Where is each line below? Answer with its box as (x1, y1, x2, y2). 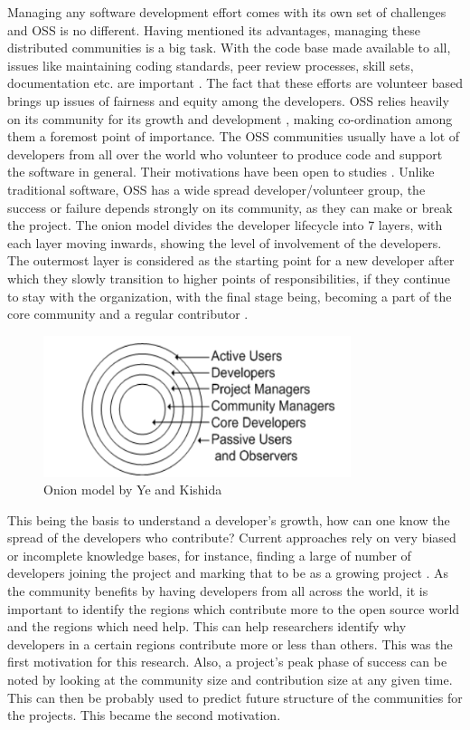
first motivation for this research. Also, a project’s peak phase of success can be (7, 652, 447, 671)
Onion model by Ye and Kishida (43, 480, 222, 499)
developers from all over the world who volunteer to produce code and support (7, 144, 443, 163)
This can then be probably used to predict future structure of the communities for (7, 687, 463, 706)
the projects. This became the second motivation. (7, 706, 281, 725)
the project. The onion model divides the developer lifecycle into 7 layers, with (7, 216, 443, 235)
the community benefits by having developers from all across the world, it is (7, 581, 428, 600)
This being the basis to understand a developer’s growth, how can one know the (7, 510, 450, 529)
